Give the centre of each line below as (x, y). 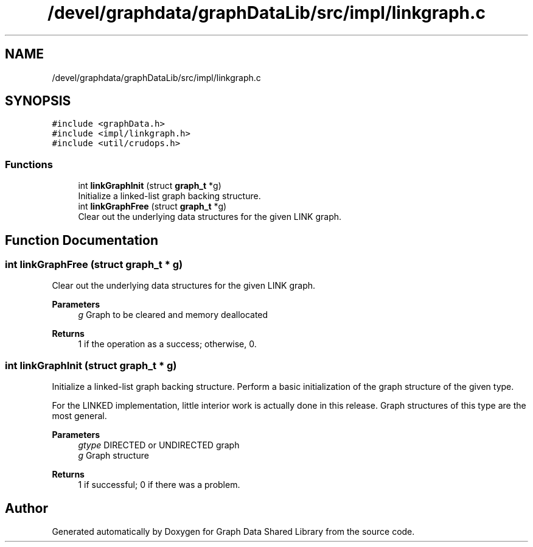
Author (26, 508)
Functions (29, 164)
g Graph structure (113, 456)
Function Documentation (82, 240)
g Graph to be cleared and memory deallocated (173, 315)
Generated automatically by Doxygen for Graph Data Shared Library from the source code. (233, 531)
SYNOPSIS (38, 101)
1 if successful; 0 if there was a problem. (159, 485)
